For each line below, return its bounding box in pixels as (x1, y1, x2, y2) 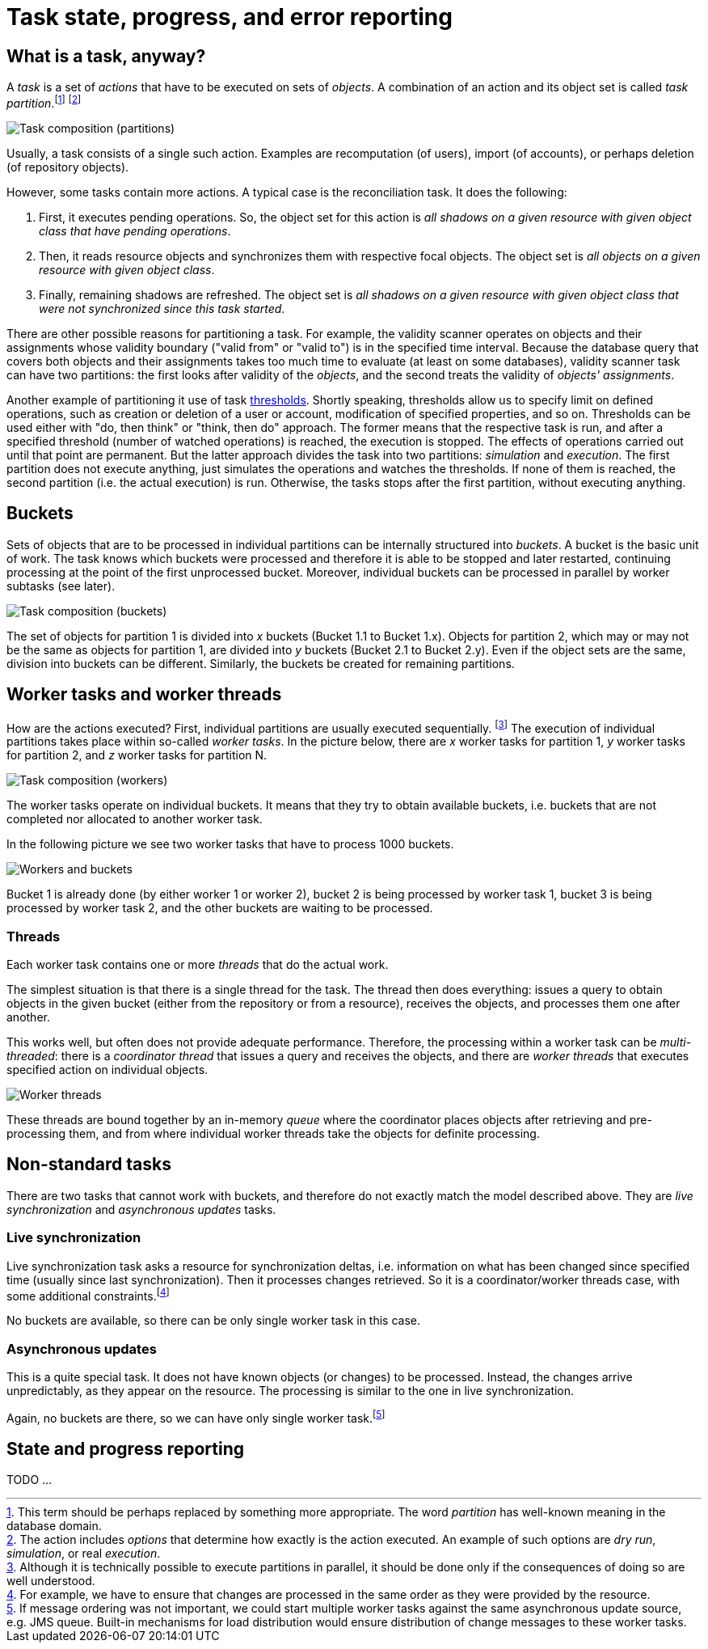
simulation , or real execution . (6, 1546, 161, 1561)
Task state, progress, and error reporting (6, 3, 453, 31)
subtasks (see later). (6, 578, 116, 593)
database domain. (6, 1519, 102, 1533)
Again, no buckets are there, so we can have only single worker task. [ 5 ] (6, 1408, 386, 1425)
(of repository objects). (6, 159, 129, 174)
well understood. (6, 1574, 95, 1588)
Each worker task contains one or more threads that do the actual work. (6, 957, 389, 971)
